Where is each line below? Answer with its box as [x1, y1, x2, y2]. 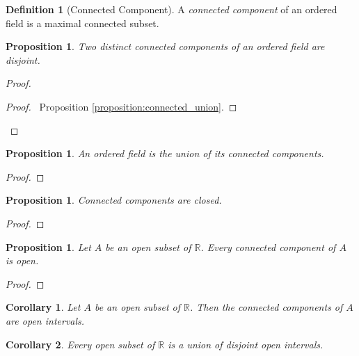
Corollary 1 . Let [6, 300, 81, 314]
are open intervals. [6, 313, 85, 327]
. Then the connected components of [190, 300, 343, 314]
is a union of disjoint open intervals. [168, 337, 324, 351]
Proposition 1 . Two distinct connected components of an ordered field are [6, 39, 325, 54]
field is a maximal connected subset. [6, 15, 159, 30]
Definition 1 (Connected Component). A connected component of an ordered [6, 2, 337, 16]
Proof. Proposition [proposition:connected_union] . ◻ [6, 99, 237, 113]
